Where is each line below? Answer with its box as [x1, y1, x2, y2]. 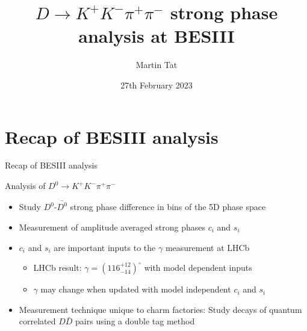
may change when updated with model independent [40, 283, 231, 295]
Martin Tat [135, 58, 178, 71]
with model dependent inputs [144, 261, 252, 274]
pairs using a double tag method [75, 315, 195, 327]
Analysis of [5, 179, 46, 192]
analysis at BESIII [78, 23, 235, 48]
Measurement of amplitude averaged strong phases [19, 220, 205, 233]
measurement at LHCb [165, 241, 250, 253]
